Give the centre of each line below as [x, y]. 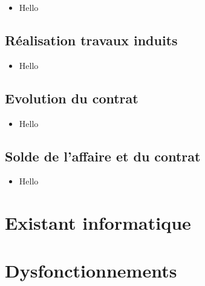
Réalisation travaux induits [91, 40]
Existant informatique [98, 223]
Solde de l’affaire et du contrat [103, 156]
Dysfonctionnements [91, 270]
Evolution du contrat [72, 98]
